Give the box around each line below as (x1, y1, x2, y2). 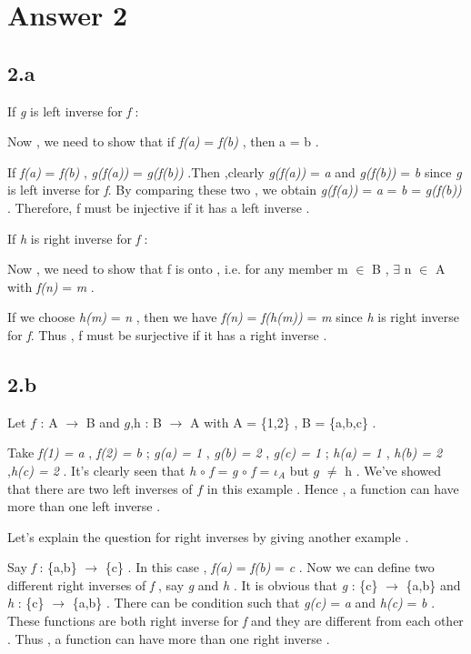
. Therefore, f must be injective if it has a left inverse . (7, 197, 310, 216)
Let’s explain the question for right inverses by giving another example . (7, 527, 409, 546)
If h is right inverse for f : (7, 228, 148, 247)
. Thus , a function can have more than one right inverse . (7, 629, 330, 648)
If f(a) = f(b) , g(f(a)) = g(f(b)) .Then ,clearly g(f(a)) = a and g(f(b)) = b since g (7, 162, 462, 181)
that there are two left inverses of (7, 478, 193, 498)
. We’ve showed (356, 460, 442, 479)
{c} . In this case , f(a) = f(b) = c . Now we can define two (105, 558, 435, 577)
